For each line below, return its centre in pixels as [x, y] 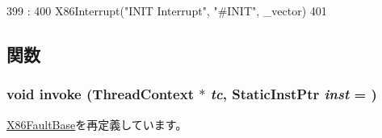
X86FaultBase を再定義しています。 [97, 124]
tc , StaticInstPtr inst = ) [294, 94]
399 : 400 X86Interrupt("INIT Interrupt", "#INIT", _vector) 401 [167, 10]
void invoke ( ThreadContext [100, 94]
